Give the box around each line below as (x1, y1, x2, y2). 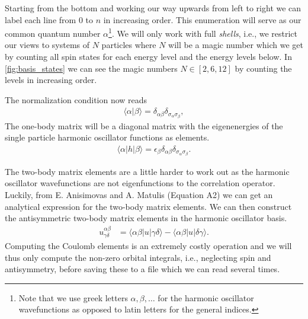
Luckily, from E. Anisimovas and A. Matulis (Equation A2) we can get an (5, 189, 273, 201)
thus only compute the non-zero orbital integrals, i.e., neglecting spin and (5, 251, 271, 263)
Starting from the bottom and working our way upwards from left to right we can (5, 2, 301, 14)
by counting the (235, 62, 292, 74)
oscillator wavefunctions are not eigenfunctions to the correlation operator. (5, 177, 275, 189)
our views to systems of (5, 39, 90, 51)
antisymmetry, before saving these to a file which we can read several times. (5, 263, 280, 275)
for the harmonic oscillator (158, 291, 254, 304)
